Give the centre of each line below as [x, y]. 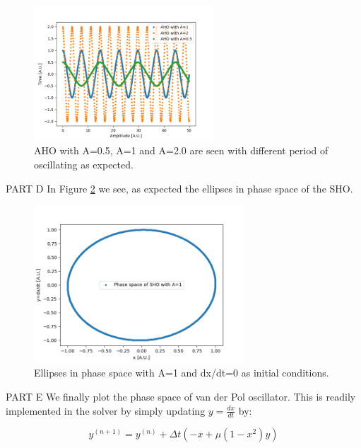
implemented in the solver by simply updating [106, 410]
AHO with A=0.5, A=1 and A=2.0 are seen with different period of [181, 150]
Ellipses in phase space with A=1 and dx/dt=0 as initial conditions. [182, 373]
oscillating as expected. [84, 164]
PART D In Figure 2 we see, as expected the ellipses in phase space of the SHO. [179, 188]
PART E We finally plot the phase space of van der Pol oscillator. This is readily [181, 396]
